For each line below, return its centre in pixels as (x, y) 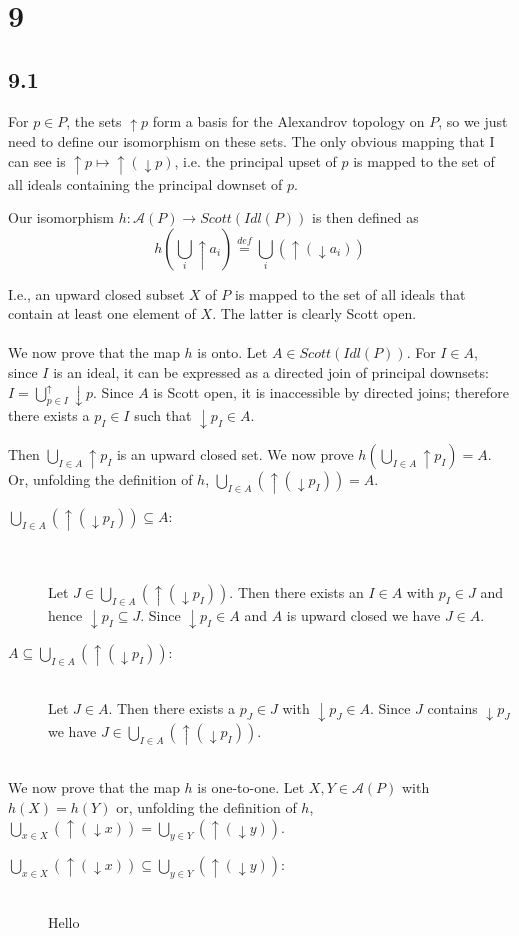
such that (163, 415)
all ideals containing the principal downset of (145, 183)
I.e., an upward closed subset (96, 293)
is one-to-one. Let (251, 787)
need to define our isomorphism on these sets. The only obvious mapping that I (251, 141)
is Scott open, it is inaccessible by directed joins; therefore (331, 391)
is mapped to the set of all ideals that (350, 293)
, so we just (473, 120)
